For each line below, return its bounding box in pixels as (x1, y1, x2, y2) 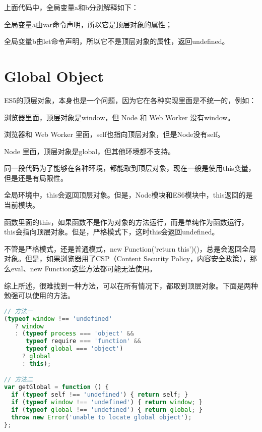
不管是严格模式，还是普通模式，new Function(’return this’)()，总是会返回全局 (4, 243, 256, 254)
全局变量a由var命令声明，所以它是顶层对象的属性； (4, 19, 173, 29)
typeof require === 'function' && (25, 338, 142, 345)
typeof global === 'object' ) (25, 345, 123, 353)
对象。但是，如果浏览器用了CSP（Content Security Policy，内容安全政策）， (4, 253, 250, 264)
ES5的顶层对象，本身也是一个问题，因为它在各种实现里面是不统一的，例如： (4, 94, 256, 105)
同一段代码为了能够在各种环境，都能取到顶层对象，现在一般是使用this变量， (4, 163, 255, 173)
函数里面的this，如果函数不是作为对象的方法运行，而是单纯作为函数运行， (4, 216, 248, 227)
